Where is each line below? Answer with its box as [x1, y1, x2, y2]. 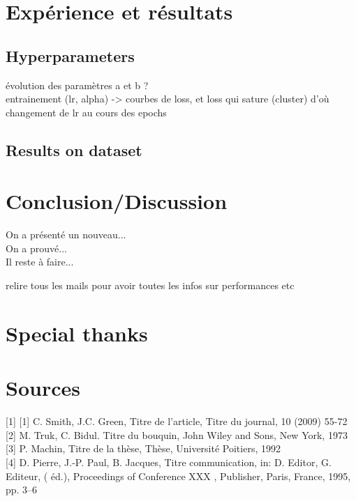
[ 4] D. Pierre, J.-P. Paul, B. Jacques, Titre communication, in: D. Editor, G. [6, 454, 332, 469]
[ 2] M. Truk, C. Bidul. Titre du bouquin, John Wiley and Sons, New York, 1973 [6, 427, 348, 442]
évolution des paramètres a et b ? [6, 77, 149, 92]
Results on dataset [6, 139, 142, 160]
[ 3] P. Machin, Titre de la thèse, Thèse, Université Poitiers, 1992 [6, 441, 281, 456]
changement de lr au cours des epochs [6, 105, 167, 119]
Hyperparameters [6, 45, 135, 66]
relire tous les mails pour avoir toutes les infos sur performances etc [6, 278, 295, 293]
